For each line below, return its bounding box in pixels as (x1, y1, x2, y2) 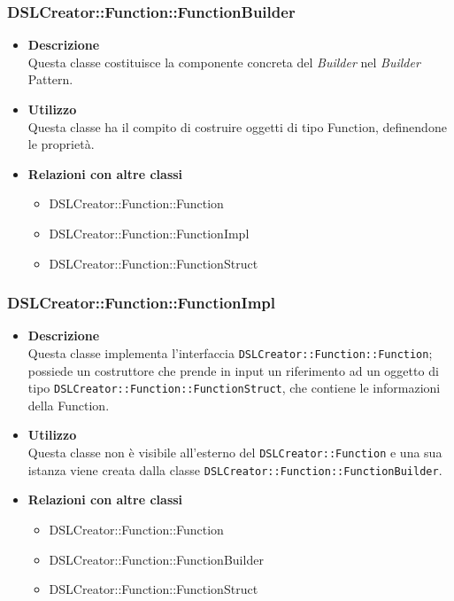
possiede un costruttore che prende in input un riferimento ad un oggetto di (27, 361, 439, 379)
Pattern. (27, 70, 73, 89)
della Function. (27, 395, 110, 414)
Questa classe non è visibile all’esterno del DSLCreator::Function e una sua (27, 443, 442, 462)
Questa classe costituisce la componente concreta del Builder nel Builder (27, 52, 420, 71)
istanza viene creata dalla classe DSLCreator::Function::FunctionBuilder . (27, 460, 442, 479)
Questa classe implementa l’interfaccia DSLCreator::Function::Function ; (27, 343, 433, 362)
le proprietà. (27, 135, 95, 153)
